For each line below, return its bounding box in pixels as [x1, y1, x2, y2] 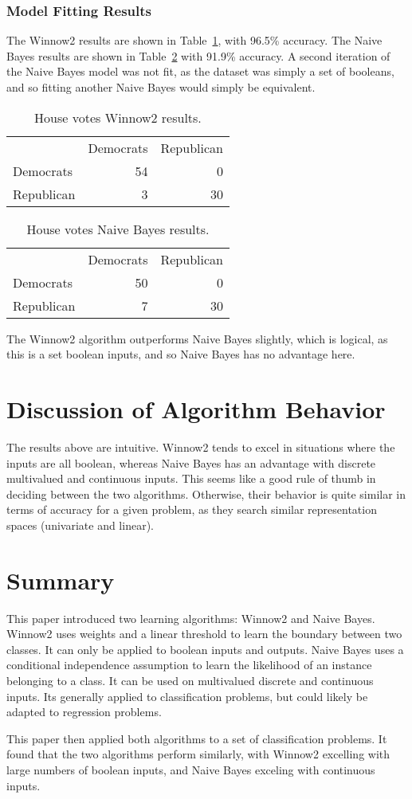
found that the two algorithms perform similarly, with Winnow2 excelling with [6, 746, 390, 762]
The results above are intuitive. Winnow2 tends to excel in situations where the [6, 438, 395, 455]
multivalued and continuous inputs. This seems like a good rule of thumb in [6, 470, 376, 487]
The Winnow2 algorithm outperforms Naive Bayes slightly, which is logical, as [6, 330, 388, 347]
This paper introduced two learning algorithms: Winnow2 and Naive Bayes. [6, 609, 375, 626]
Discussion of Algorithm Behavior [6, 392, 386, 425]
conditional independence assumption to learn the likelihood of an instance [6, 656, 372, 673]
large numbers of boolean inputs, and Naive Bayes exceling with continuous [6, 761, 375, 777]
